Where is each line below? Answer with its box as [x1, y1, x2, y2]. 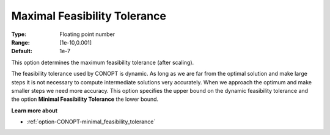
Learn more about [11, 107, 58, 114]
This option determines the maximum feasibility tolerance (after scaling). [11, 59, 194, 66]
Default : [11, 48, 33, 55]
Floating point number [59, 31, 116, 38]
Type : [11, 31, 27, 38]
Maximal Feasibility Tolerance [11, 9, 166, 23]
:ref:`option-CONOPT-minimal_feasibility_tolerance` [26, 118, 156, 125]
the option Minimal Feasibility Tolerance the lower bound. [11, 95, 159, 103]
